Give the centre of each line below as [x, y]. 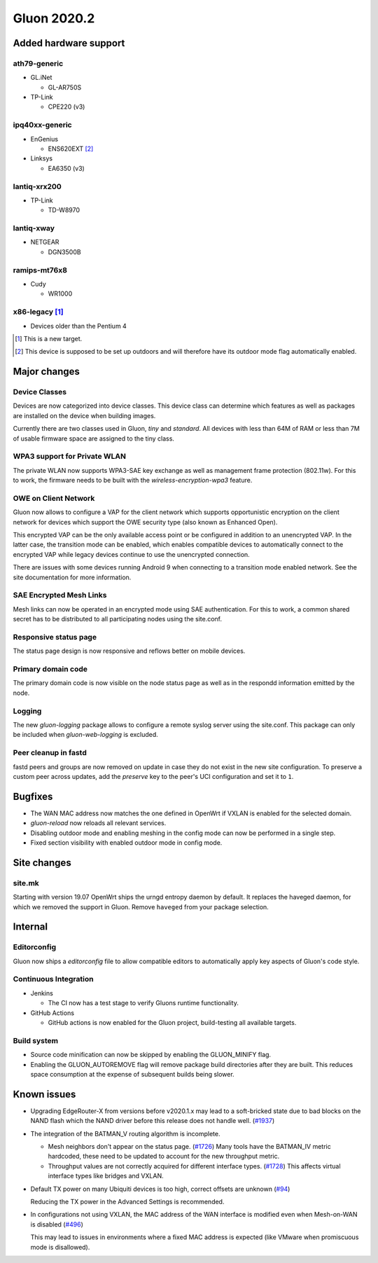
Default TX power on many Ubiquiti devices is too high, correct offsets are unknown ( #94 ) [160, 1189]
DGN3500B [64, 251]
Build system [36, 1040]
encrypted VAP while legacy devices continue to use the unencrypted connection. [131, 554]
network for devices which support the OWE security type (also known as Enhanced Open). [145, 522]
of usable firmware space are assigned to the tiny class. [94, 439]
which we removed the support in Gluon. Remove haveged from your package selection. [141, 906]
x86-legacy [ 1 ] [38, 312]
